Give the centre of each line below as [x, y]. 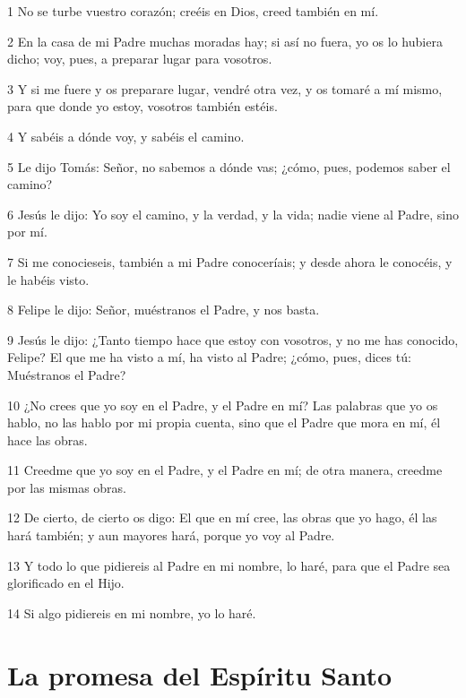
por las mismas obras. [67, 487]
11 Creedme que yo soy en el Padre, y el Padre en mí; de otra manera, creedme [225, 470]
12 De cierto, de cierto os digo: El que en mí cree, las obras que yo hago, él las [222, 517]
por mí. [27, 232]
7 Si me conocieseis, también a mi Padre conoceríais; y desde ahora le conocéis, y [230, 261]
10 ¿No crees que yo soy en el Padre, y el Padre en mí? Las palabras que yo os [223, 405]
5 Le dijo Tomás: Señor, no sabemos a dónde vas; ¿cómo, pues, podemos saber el [229, 166]
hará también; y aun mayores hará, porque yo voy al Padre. [171, 535]
